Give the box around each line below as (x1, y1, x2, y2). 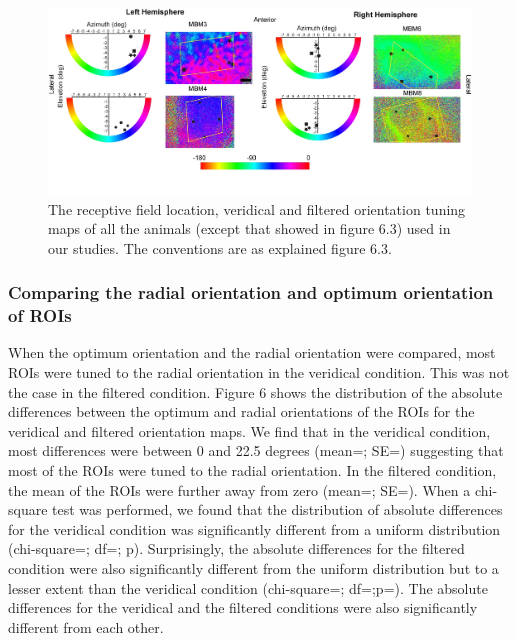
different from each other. (8, 616, 164, 637)
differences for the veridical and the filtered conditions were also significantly (8, 597, 478, 618)
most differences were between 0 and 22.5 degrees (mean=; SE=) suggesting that (8, 440, 504, 461)
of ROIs (8, 303, 72, 328)
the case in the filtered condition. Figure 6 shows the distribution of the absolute (8, 381, 503, 402)
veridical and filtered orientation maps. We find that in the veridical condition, (8, 420, 491, 441)
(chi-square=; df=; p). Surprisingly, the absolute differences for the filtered (8, 538, 465, 559)
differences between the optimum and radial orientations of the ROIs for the (8, 401, 475, 422)
